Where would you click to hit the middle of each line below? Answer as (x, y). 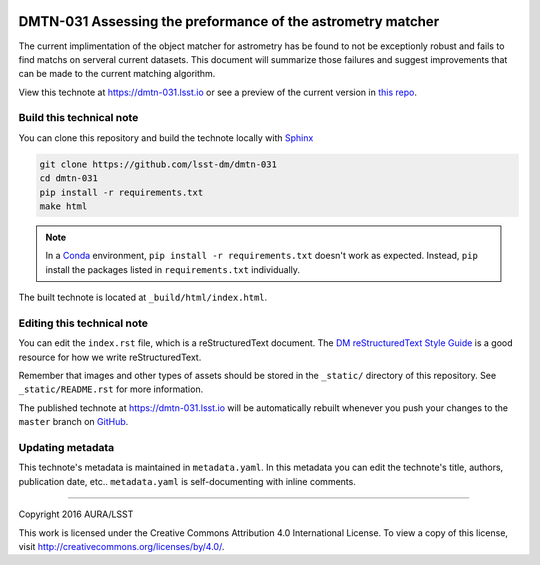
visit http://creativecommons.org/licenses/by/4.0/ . (121, 546)
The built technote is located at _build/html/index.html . (143, 297)
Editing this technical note (83, 323)
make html (63, 206)
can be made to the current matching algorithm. (117, 74)
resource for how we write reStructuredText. (110, 357)
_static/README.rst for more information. (111, 389)
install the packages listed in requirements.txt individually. (172, 269)
